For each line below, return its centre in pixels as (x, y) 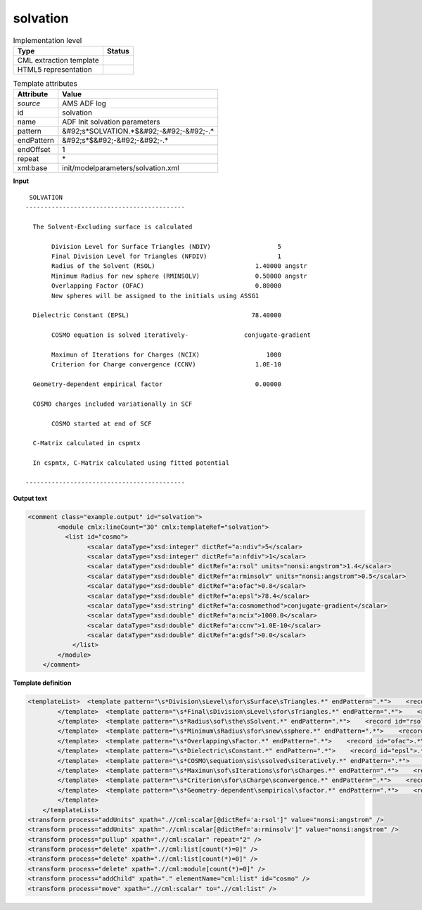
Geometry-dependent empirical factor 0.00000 (157, 384)
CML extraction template (58, 60)
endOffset (34, 150)
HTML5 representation (55, 69)
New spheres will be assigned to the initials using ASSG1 (155, 296)
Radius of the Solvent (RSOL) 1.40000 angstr (179, 266)
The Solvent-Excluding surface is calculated (113, 226)
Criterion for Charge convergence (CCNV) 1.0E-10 (166, 365)
